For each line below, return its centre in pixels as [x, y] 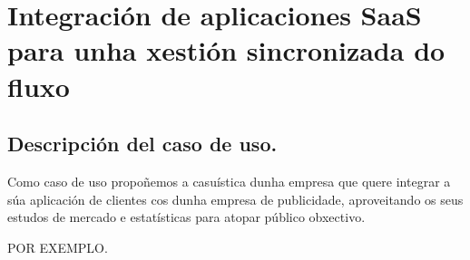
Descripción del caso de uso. [142, 144]
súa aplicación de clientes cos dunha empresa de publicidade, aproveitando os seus [235, 199]
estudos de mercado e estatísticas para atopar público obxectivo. [186, 217]
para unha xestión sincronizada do [226, 50]
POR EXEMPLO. [58, 247]
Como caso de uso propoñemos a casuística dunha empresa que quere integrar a [229, 181]
